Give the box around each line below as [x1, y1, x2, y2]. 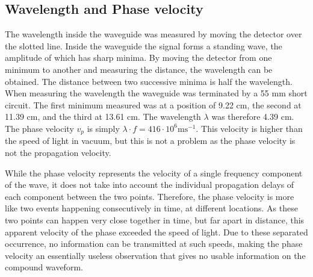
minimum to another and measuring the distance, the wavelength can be [5, 63, 273, 75]
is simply [87, 122, 120, 134]
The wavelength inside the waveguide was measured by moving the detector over [5, 28, 302, 40]
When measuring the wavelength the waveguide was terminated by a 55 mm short [5, 87, 308, 99]
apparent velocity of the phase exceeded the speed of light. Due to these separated [5, 225, 308, 238]
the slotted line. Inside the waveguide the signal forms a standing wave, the [5, 39, 282, 52]
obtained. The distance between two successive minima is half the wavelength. [5, 75, 293, 87]
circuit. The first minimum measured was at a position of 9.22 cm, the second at [5, 98, 302, 111]
